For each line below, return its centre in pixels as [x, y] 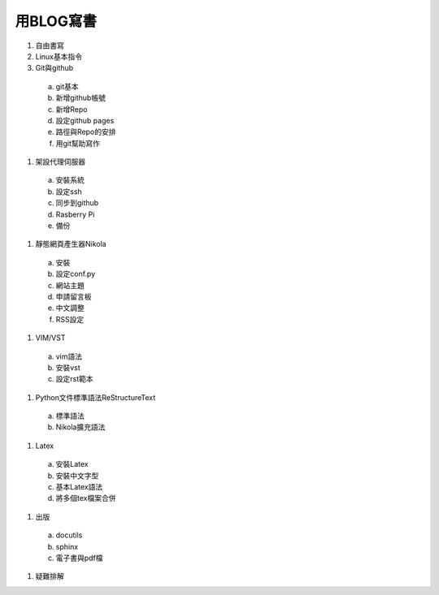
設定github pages [85, 120]
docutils [69, 535]
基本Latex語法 [79, 487]
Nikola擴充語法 [80, 427]
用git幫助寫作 [78, 143]
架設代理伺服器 [60, 162]
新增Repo [72, 109]
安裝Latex [72, 464]
